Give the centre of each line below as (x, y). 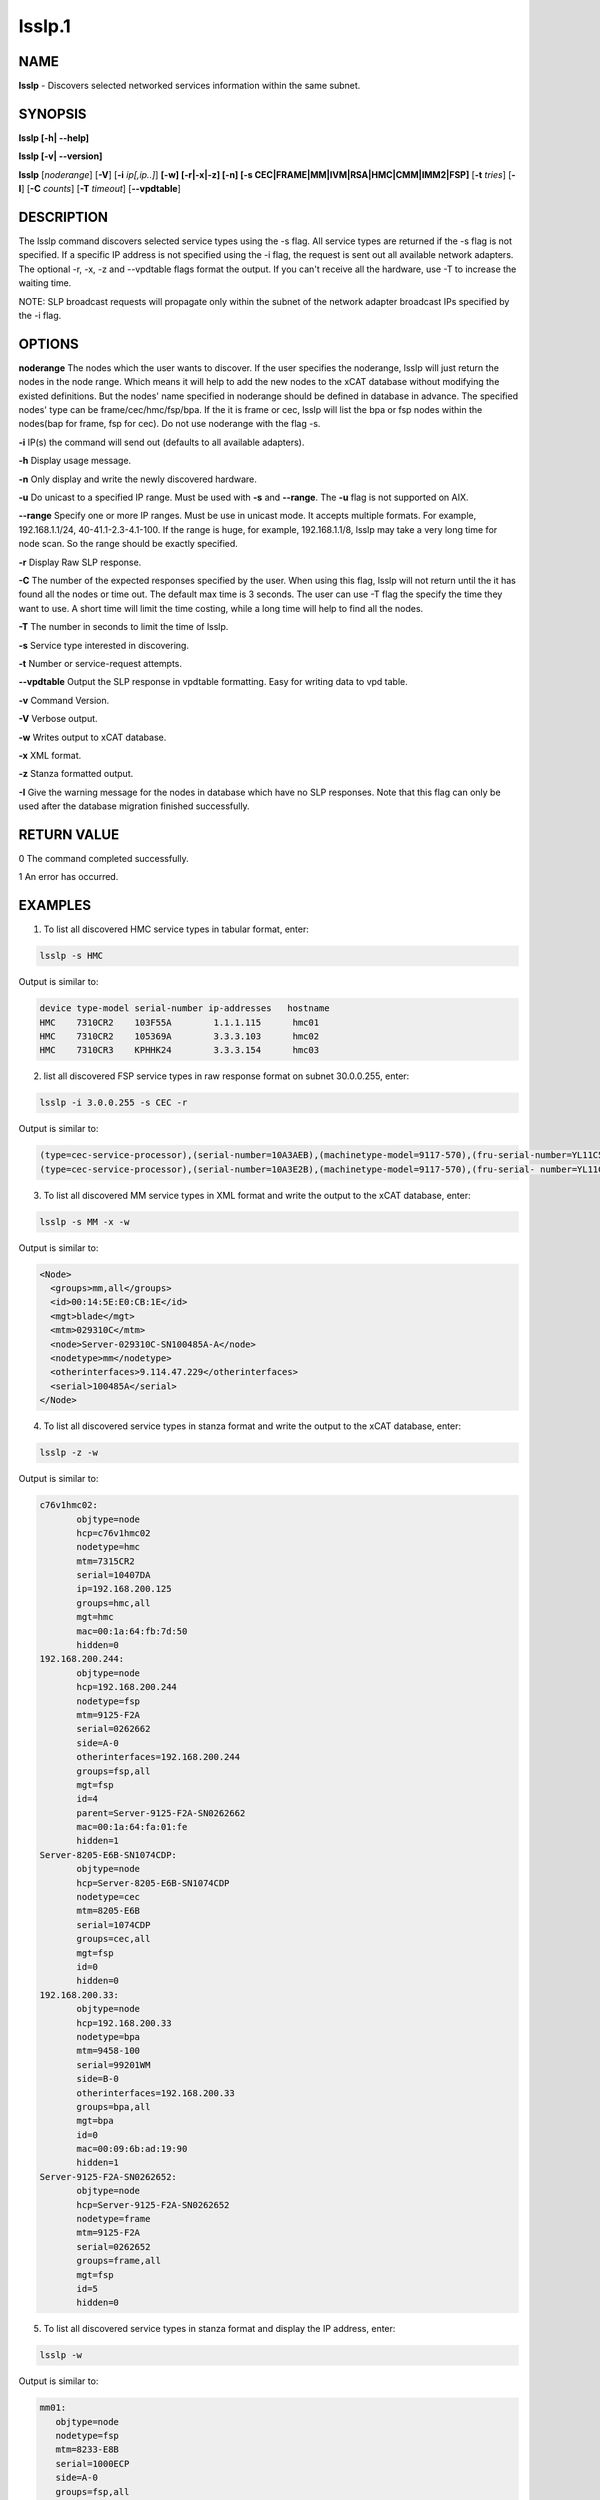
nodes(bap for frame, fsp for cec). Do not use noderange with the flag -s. (169, 424)
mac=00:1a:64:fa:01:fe (132, 1827)
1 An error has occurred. (68, 877)
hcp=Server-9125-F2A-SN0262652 (153, 2204)
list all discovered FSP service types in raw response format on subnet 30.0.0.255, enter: (226, 1076)
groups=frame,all (119, 2261)
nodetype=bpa (108, 2036)
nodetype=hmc (108, 1547)
